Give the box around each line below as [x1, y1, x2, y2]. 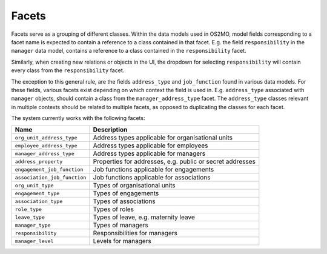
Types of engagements [93, 189, 159, 198]
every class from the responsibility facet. [11, 67, 125, 74]
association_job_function [15, 174, 87, 181]
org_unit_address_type [15, 134, 78, 141]
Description [93, 125, 128, 134]
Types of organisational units [93, 181, 176, 190]
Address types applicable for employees [93, 141, 208, 150]
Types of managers [93, 221, 148, 230]
